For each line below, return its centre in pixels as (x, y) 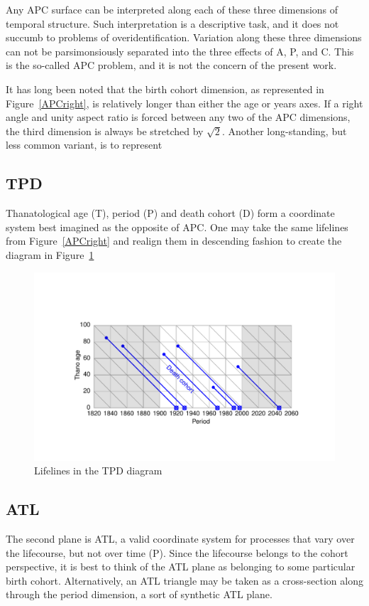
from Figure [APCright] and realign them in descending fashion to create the (174, 241)
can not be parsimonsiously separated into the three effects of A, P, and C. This (180, 51)
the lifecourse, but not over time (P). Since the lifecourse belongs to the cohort (177, 552)
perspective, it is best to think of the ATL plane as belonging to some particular (181, 567)
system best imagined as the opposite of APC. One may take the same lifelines (177, 227)
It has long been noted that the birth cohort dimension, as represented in (165, 89)
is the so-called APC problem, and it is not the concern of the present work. (171, 65)
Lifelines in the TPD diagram (98, 471)
